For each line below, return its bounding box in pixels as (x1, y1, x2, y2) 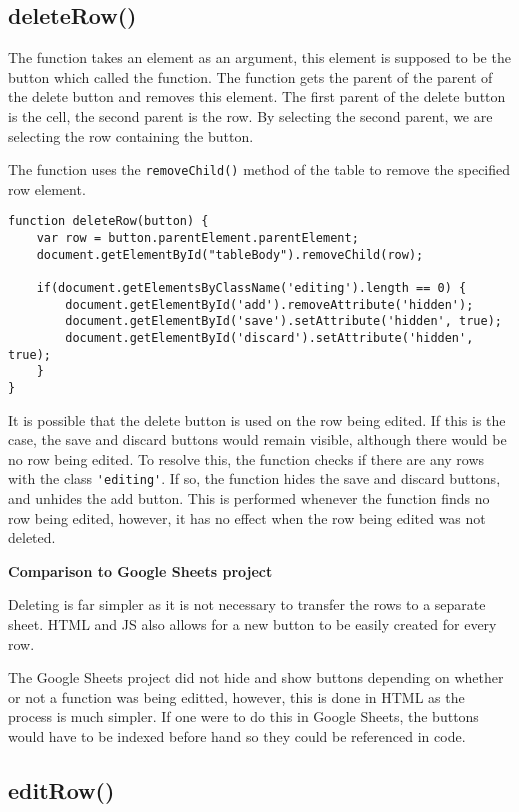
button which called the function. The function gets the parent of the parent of (8, 66, 493, 87)
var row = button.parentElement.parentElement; (36, 231, 359, 246)
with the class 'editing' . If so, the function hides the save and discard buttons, (8, 468, 501, 489)
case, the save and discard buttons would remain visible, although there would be (8, 429, 507, 450)
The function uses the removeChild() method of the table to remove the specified (8, 159, 511, 180)
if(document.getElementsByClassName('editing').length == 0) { (36, 281, 467, 296)
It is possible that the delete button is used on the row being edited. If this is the (8, 409, 506, 430)
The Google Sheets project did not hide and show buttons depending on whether (8, 667, 504, 688)
